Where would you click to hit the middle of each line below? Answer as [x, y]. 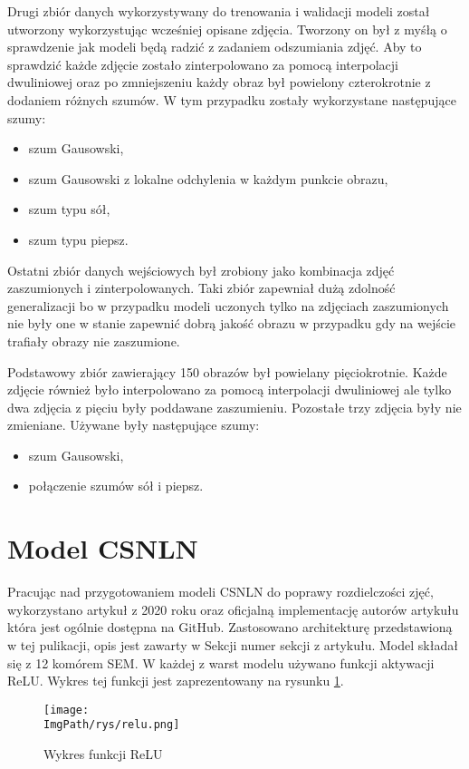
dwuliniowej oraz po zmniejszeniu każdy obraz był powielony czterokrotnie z [219, 82]
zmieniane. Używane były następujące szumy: [134, 425]
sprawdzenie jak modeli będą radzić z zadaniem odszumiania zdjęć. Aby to [215, 47]
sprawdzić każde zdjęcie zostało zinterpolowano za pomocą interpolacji [203, 64]
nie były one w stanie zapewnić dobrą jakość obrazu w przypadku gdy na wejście [232, 323]
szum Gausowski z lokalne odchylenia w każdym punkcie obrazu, [208, 178]
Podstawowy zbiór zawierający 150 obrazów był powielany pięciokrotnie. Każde [227, 371]
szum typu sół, [69, 209]
